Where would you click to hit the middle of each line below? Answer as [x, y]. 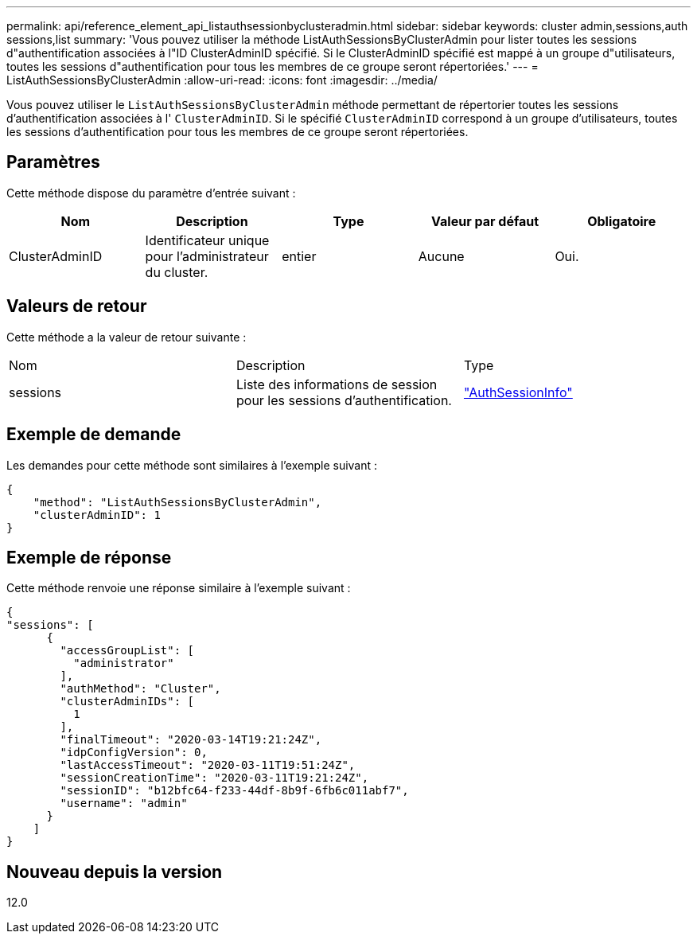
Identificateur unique [207, 240]
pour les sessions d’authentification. [344, 400]
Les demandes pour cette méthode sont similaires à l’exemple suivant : [192, 465]
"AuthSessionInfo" [518, 392]
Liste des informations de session [337, 384]
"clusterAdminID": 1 [97, 515]
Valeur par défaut [485, 221]
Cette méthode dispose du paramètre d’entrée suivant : [151, 193]
